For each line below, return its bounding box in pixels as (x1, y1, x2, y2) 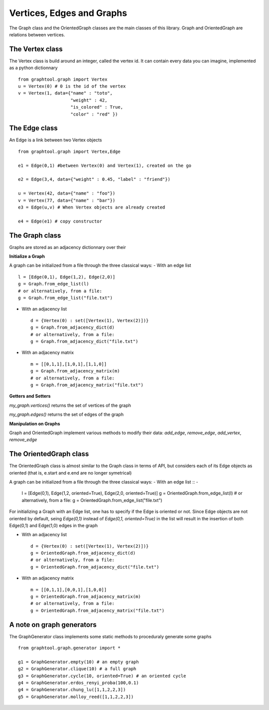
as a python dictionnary (9, 65, 58, 71)
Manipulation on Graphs (9, 421, 60, 427)
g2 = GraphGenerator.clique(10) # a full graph (18, 666, 136, 672)
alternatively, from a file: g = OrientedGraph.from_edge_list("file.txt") (21, 497, 162, 503)
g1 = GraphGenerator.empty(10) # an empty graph (18, 659, 139, 665)
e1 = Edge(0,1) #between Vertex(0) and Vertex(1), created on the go (18, 162, 192, 168)
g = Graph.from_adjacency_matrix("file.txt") (30, 382, 144, 388)
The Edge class (9, 124, 58, 132)
